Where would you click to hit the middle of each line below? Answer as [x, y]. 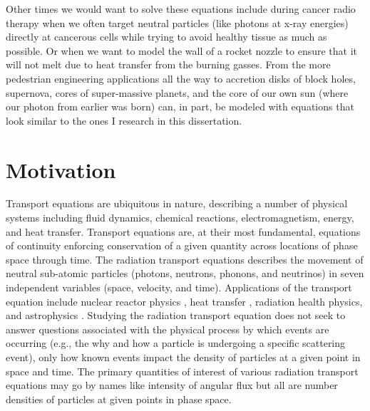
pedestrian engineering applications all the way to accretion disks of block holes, [181, 78]
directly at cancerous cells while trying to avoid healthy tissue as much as [166, 37]
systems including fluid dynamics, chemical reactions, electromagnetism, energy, [180, 218]
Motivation [61, 169]
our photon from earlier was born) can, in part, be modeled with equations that [180, 106]
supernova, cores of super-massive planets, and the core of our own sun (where [177, 92]
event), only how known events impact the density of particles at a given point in [183, 357]
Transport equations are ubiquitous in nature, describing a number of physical [177, 203]
